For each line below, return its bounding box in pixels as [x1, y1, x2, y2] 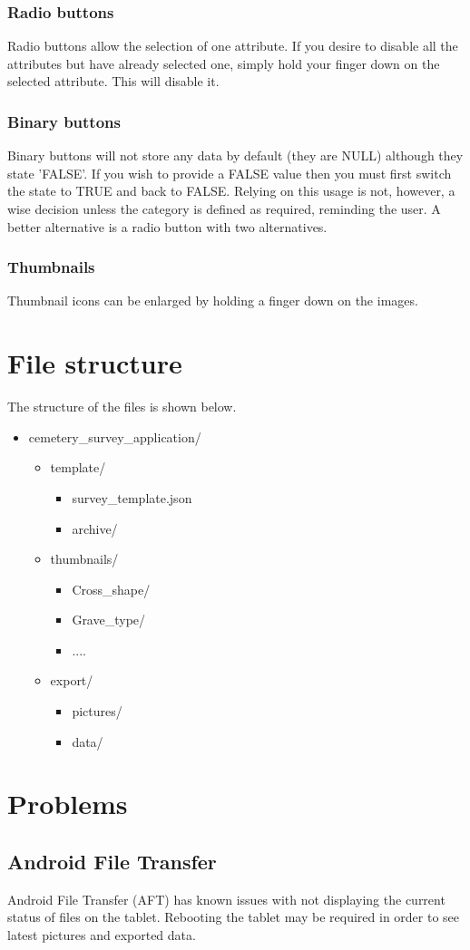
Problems [7, 785, 128, 822]
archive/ [72, 519, 118, 538]
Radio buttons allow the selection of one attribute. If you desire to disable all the [7, 36, 458, 55]
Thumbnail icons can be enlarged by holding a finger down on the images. [7, 291, 418, 310]
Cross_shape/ [72, 579, 151, 598]
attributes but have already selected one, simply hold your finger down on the [7, 53, 440, 73]
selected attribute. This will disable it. [7, 72, 220, 91]
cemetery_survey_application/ [28, 427, 201, 446]
